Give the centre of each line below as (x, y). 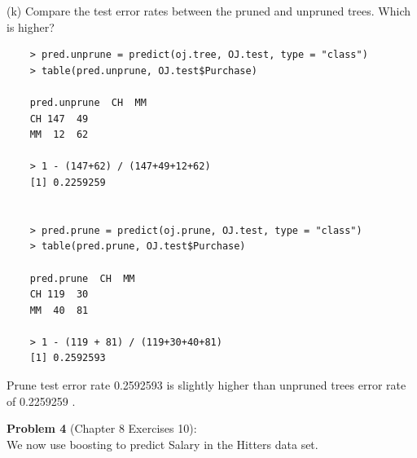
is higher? (31, 26)
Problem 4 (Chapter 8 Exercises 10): (102, 428)
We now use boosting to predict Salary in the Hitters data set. (162, 444)
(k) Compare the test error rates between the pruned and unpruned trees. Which (208, 11)
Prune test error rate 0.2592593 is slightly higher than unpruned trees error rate (206, 385)
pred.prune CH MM (82, 278)
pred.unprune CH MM (88, 102)
